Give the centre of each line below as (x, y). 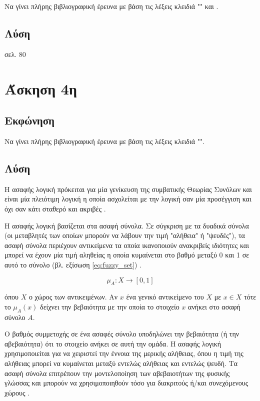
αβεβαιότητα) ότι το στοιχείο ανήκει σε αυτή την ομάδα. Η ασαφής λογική (113, 343)
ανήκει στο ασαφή (214, 306)
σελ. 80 (15, 54)
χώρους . (17, 392)
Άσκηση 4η (41, 88)
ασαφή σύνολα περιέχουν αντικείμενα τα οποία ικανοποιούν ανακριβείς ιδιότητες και (127, 245)
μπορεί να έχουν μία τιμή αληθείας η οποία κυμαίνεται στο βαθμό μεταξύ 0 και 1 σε (127, 255)
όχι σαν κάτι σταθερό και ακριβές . (55, 208)
